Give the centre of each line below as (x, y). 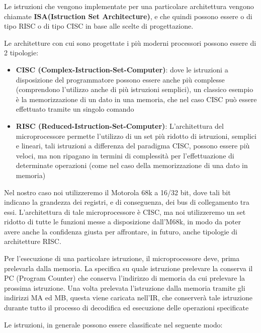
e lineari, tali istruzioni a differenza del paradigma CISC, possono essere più (133, 146)
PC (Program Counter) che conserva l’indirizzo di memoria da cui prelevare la (125, 278)
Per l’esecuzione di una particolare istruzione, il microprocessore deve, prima (122, 258)
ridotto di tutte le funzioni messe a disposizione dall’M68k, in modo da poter (122, 222)
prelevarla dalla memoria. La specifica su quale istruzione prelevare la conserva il (128, 268)
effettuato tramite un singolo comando (75, 109)
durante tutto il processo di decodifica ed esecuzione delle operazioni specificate (126, 308)
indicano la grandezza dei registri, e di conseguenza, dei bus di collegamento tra (127, 202)
